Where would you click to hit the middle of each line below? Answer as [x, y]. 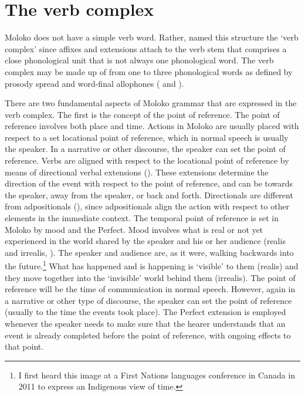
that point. [24, 346]
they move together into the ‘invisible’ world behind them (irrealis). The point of [150, 277]
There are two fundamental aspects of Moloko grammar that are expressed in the [151, 103]
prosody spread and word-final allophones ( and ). [94, 83]
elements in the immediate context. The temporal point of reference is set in [142, 218]
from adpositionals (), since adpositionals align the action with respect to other [147, 206]
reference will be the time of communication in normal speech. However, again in [150, 289]
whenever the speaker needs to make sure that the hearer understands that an [145, 324]
